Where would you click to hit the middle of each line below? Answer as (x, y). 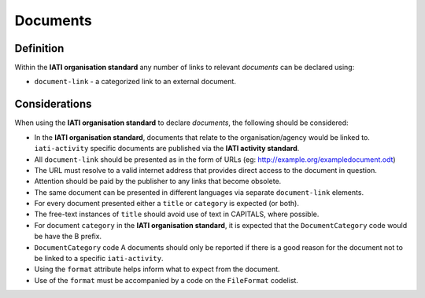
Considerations (53, 104)
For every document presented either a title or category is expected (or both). (166, 204)
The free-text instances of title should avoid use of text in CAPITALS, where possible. (177, 214)
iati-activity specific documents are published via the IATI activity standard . (167, 149)
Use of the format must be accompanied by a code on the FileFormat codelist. (166, 280)
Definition (39, 48)
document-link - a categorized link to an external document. (135, 82)
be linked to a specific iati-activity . (99, 259)
